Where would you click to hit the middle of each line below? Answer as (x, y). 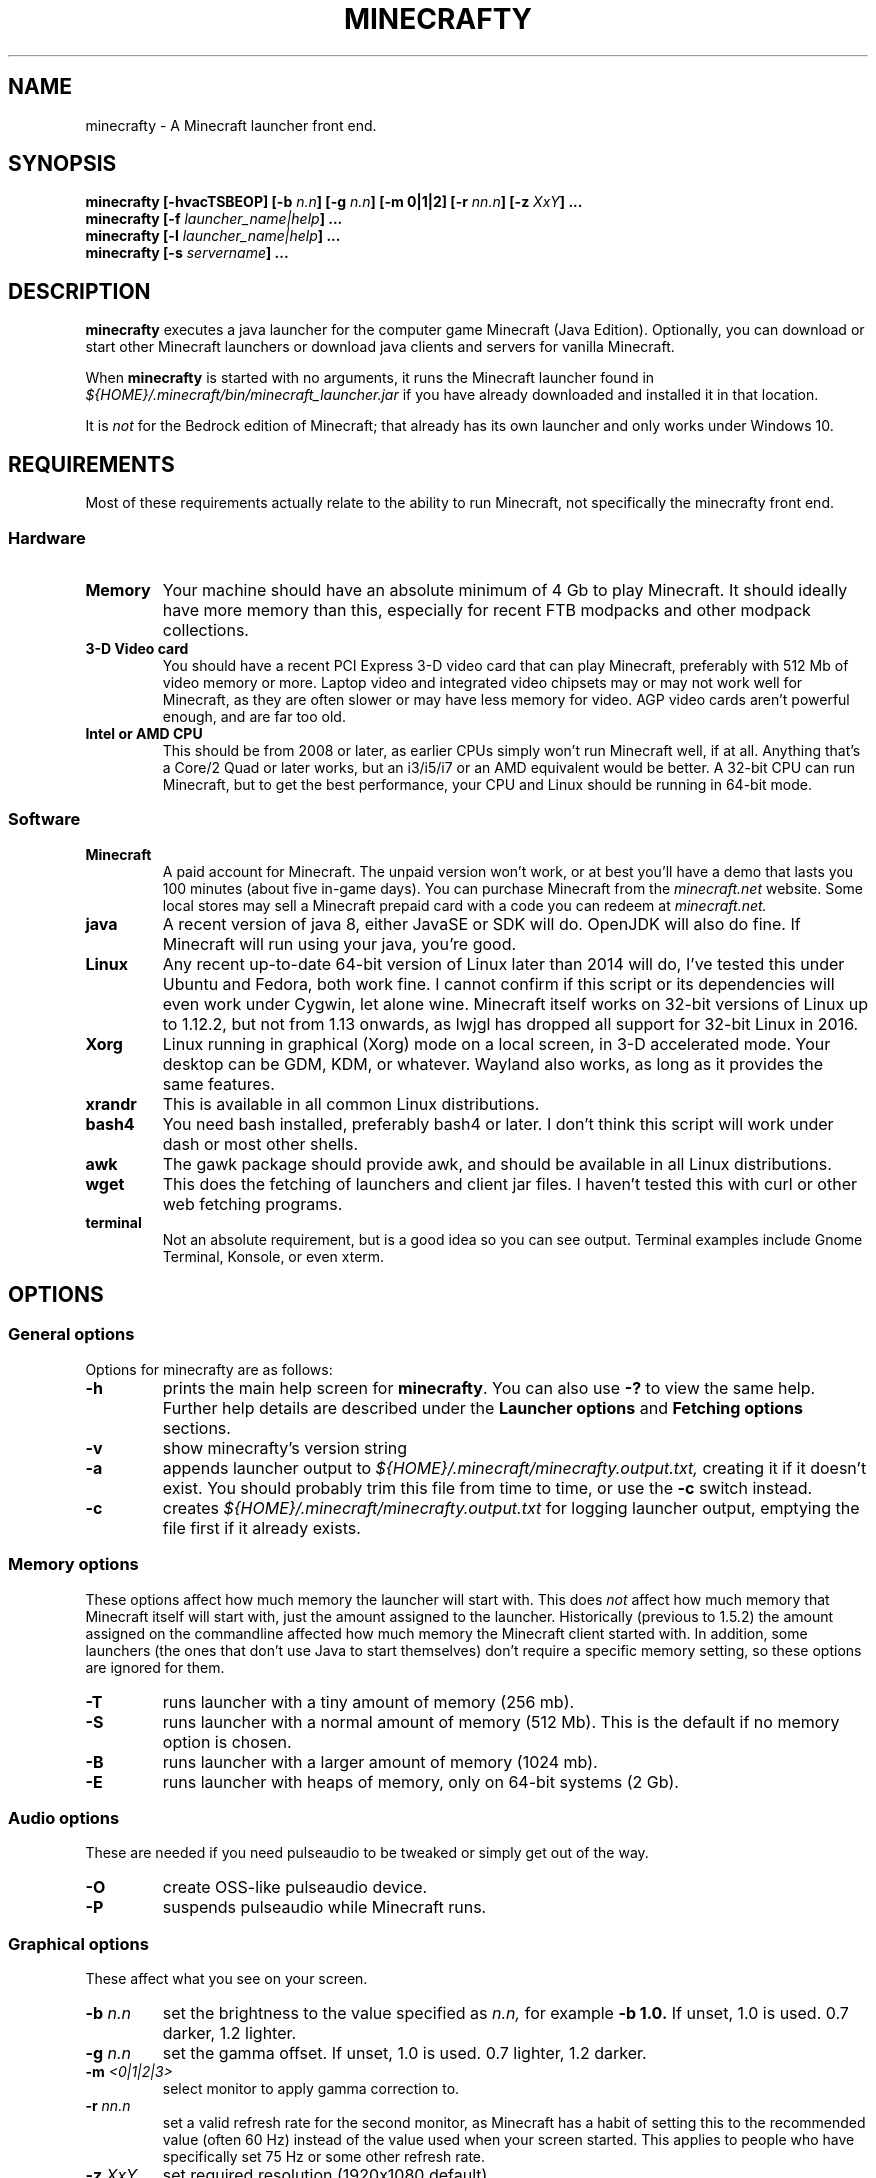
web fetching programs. (252, 1203)
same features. (218, 1083)
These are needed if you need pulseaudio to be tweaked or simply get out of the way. (367, 1853)
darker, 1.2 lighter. (229, 2033)
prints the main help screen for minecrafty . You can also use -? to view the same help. (489, 1387)
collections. (205, 629)
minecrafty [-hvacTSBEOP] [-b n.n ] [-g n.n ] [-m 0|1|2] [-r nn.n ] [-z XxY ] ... (334, 202)
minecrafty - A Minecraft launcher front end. (231, 125)
